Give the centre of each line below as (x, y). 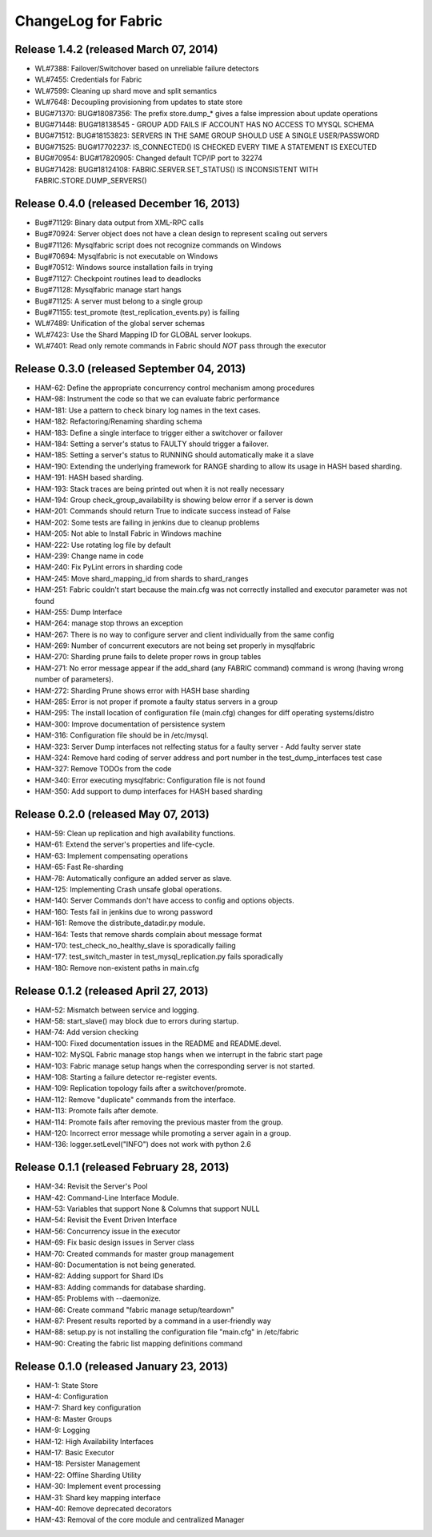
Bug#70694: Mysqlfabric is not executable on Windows (126, 256)
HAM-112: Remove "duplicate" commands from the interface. (135, 1099)
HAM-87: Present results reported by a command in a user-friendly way (153, 1321)
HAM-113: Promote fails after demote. (97, 1111)
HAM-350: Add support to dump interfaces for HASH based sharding (149, 791)
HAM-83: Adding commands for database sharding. (120, 1287)
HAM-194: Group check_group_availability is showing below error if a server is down (174, 500)
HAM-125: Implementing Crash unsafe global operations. (128, 889)
